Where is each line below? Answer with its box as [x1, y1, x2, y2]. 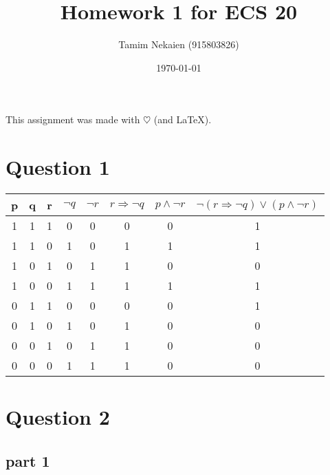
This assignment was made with [5, 112, 140, 127]
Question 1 [5, 153, 110, 181]
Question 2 [5, 403, 110, 431]
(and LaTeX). [153, 112, 212, 127]
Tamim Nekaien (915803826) [118, 37, 239, 52]
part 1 [5, 450, 50, 471]
